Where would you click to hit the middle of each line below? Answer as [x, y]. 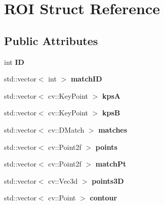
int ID [14, 61]
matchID [86, 79]
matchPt [111, 164]
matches [113, 129]
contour [104, 198]
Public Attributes [51, 40]
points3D [108, 180]
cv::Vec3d [63, 180]
